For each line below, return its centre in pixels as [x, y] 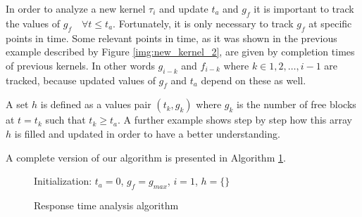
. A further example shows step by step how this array [235, 120]
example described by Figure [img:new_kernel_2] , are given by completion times [180, 52]
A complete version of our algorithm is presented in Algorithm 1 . [146, 157]
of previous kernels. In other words [80, 65]
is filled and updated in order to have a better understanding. [147, 133]
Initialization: [63, 181]
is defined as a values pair [96, 104]
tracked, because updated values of [81, 80]
